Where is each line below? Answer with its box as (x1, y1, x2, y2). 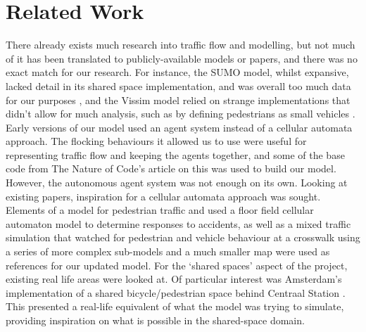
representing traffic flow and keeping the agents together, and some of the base (6, 147, 345, 162)
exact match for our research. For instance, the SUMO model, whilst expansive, (6, 65, 349, 79)
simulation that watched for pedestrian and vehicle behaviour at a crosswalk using (6, 230, 360, 245)
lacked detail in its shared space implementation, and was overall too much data (6, 78, 351, 93)
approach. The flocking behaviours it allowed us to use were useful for (6, 134, 307, 148)
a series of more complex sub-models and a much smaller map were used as (6, 244, 330, 259)
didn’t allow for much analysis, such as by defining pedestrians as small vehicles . (6, 106, 355, 121)
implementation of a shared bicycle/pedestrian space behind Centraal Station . (6, 285, 346, 300)
